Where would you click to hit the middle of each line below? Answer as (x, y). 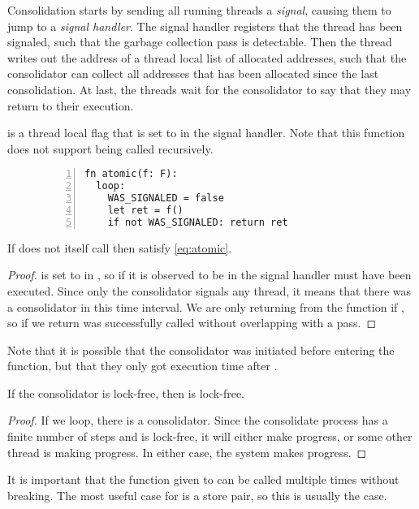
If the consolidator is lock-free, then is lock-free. (126, 393)
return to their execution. (71, 105)
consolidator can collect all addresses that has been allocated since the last (193, 73)
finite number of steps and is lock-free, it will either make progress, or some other (210, 436)
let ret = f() (145, 210)
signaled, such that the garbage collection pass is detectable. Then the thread (200, 42)
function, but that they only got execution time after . (143, 366)
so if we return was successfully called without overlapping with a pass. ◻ (192, 323)
